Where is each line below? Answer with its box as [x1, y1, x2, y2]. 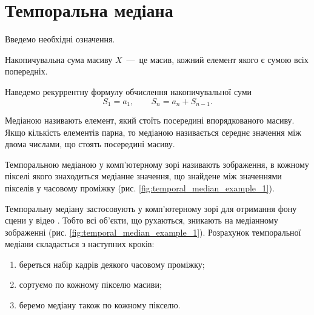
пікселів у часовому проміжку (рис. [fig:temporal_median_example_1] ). [5, 181, 275, 194]
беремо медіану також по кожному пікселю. [19, 299, 181, 311]
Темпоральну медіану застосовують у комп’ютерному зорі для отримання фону [5, 202, 297, 214]
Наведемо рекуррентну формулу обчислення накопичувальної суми [5, 85, 252, 98]
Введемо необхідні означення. [5, 33, 115, 45]
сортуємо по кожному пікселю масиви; [19, 278, 162, 291]
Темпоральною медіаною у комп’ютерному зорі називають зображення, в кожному [5, 157, 309, 170]
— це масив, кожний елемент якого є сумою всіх [126, 53, 309, 65]
